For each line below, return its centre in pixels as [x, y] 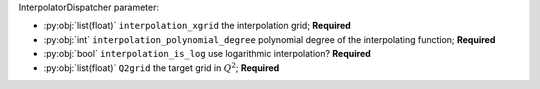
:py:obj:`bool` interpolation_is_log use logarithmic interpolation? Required [207, 54]
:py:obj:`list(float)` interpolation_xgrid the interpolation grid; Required [197, 26]
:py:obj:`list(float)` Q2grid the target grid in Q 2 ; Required [161, 67]
